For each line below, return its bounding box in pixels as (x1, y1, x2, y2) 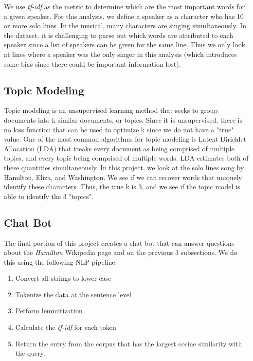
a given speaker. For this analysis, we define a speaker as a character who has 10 (4, 11, 244, 21)
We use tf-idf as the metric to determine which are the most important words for (4, 1, 245, 11)
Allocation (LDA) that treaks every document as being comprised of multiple (4, 143, 235, 153)
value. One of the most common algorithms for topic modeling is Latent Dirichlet (4, 134, 247, 144)
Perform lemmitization (15, 306, 83, 316)
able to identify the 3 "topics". (4, 191, 93, 201)
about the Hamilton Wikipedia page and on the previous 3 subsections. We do (4, 247, 237, 257)
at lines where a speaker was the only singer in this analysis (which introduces (4, 49, 237, 59)
